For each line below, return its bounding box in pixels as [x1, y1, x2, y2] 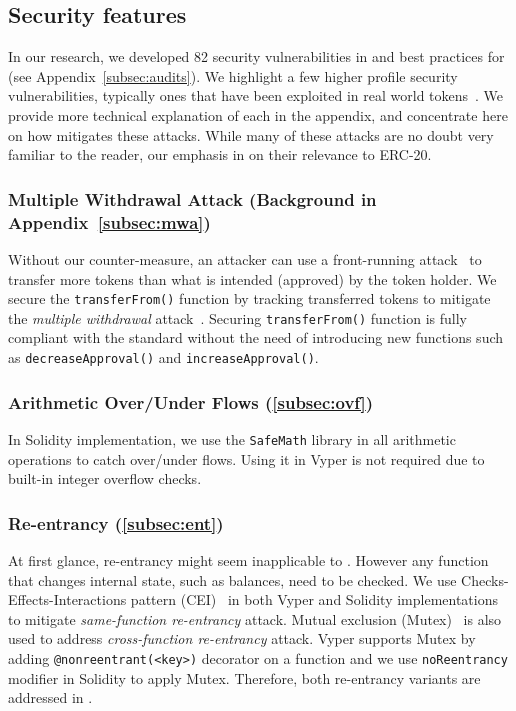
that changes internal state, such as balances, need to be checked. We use [8, 569, 457, 590]
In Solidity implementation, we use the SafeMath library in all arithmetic [8, 428, 456, 449]
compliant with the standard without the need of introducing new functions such [8, 327, 504, 348]
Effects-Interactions [8, 589, 127, 610]
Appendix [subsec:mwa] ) [8, 209, 211, 234]
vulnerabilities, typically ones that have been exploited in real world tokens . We [8, 85, 504, 106]
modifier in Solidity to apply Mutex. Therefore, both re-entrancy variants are [8, 667, 481, 688]
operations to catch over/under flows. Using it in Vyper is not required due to [8, 448, 485, 469]
